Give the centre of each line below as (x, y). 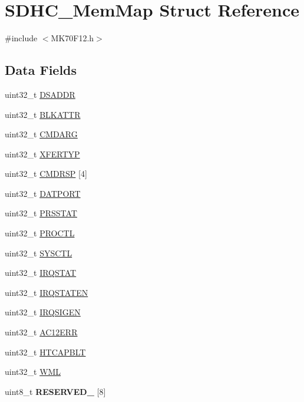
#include (21, 38)
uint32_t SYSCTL (39, 253)
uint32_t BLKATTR (43, 114)
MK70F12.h (72, 38)
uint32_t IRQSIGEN (43, 312)
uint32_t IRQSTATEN (47, 292)
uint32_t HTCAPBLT (45, 352)
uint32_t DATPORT (43, 193)
